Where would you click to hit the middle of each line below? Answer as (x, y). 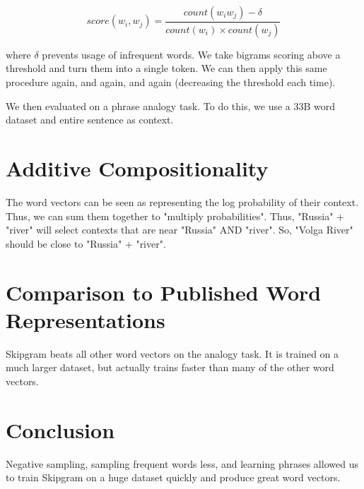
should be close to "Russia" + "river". (86, 243)
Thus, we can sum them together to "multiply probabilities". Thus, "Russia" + (175, 216)
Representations (86, 319)
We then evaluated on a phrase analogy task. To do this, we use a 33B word (171, 105)
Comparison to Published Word (164, 292)
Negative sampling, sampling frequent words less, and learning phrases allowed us (182, 463)
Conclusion (60, 429)
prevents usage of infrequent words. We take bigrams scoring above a (191, 54)
